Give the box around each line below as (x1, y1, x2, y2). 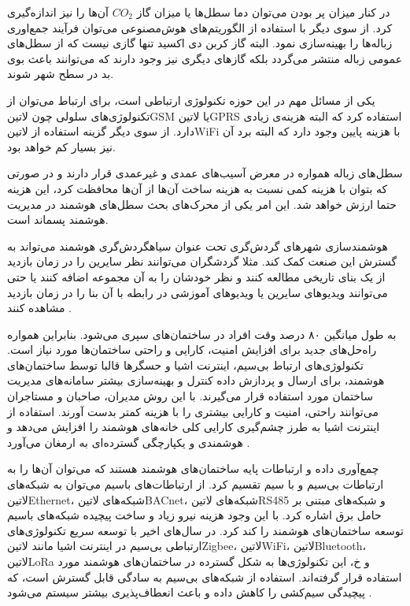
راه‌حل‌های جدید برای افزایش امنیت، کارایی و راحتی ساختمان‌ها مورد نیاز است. (7, 341, 377, 358)
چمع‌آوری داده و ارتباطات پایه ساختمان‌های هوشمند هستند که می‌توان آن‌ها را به (7, 460, 379, 477)
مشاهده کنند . (7, 299, 72, 316)
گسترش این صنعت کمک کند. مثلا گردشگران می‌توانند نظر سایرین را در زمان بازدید (7, 253, 397, 270)
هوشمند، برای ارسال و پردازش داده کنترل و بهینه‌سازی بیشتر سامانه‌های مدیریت (7, 372, 385, 389)
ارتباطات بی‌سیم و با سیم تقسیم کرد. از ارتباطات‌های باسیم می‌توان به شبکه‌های (7, 476, 384, 493)
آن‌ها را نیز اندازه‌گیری (7, 4, 109, 20)
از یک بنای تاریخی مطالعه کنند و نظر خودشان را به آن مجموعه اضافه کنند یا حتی (7, 268, 386, 284)
